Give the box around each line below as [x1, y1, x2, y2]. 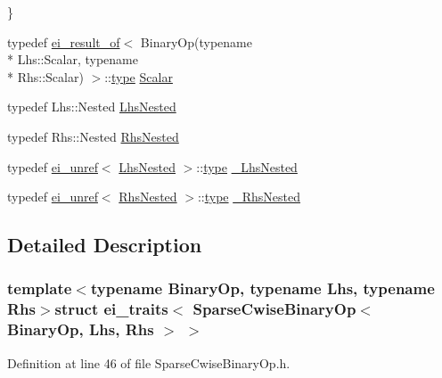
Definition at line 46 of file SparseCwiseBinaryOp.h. [7, 353, 291, 372]
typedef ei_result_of [7, 32, 120, 51]
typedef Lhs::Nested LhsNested [7, 97, 176, 116]
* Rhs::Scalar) [7, 67, 84, 86]
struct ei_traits [54, 298, 168, 320]
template [7, 277, 72, 300]
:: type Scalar [104, 67, 173, 86]
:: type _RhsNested [197, 187, 301, 206]
